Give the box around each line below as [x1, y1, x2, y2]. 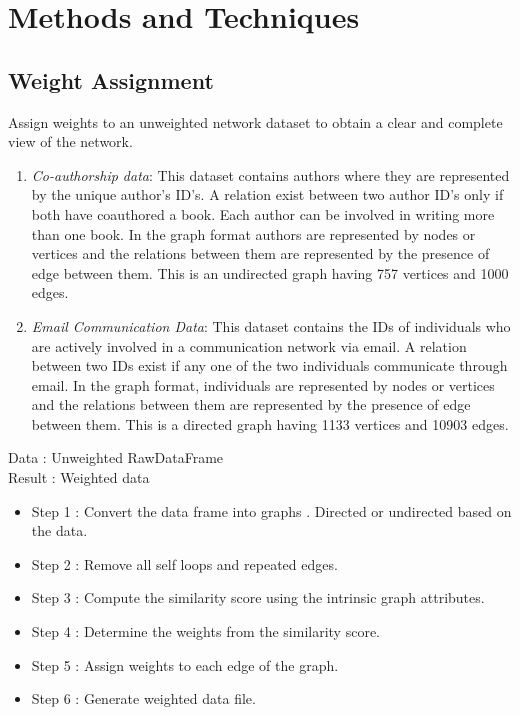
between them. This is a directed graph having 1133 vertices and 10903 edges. [31, 413, 509, 434]
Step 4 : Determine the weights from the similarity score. [31, 621, 381, 642]
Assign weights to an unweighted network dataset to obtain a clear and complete [8, 111, 503, 132]
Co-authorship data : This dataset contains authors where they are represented [31, 164, 510, 185]
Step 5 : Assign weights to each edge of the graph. [31, 654, 339, 675]
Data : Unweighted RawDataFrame [8, 447, 224, 468]
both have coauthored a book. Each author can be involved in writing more [31, 203, 495, 224]
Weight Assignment [8, 64, 214, 95]
